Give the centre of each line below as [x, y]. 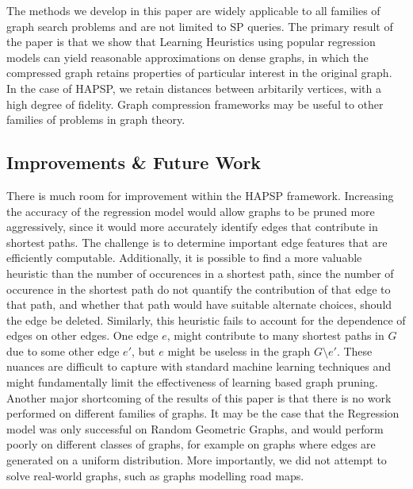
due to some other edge [63, 350]
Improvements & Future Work [134, 162]
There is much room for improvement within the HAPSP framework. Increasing [200, 195]
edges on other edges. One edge [82, 335]
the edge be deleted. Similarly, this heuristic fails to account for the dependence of [206, 320]
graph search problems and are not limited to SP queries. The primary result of [200, 26]
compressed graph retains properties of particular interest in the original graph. [199, 73]
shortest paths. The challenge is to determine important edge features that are [197, 242]
